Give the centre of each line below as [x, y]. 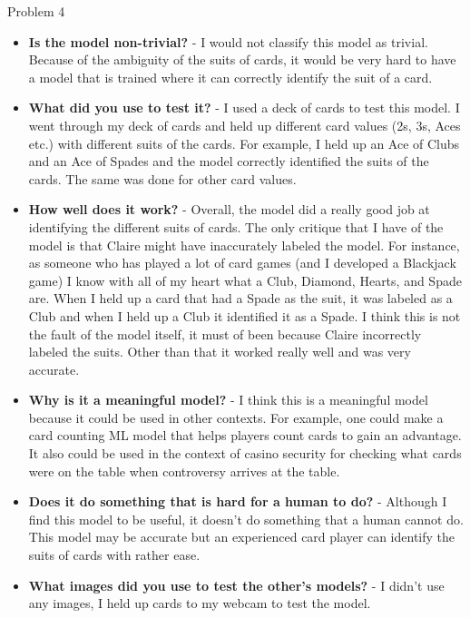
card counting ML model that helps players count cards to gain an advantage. [245, 435]
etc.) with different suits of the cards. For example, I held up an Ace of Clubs [244, 143]
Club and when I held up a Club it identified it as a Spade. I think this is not [245, 315]
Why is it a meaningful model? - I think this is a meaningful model [228, 400]
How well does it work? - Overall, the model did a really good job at [229, 209]
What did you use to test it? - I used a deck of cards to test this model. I [244, 108]
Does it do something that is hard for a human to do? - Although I [238, 501]
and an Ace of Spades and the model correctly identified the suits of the [229, 161]
